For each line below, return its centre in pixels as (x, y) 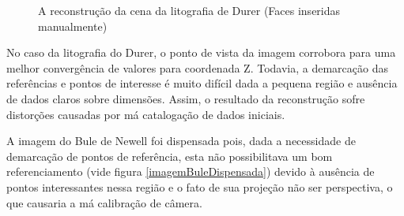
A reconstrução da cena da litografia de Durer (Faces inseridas (189, 10)
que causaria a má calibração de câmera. (104, 202)
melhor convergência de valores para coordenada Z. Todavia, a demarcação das (197, 67)
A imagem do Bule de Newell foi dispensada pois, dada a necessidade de (181, 141)
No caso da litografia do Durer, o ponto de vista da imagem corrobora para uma (201, 52)
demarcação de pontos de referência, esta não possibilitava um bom (170, 156)
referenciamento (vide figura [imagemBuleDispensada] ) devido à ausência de (191, 171)
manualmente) (73, 26)
